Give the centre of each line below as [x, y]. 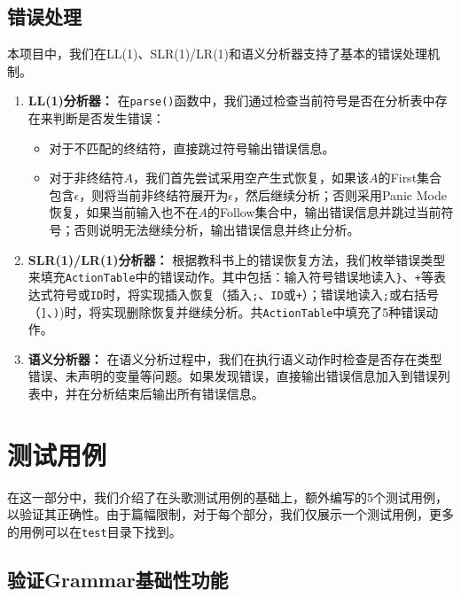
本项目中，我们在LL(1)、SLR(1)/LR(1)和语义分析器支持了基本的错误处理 [218, 54]
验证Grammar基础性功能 [118, 579]
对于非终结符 [86, 178]
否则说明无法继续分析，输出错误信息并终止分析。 [217, 230]
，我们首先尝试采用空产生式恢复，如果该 [251, 178]
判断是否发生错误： [109, 118]
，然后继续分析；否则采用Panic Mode [340, 194]
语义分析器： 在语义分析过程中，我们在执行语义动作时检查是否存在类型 [235, 358]
